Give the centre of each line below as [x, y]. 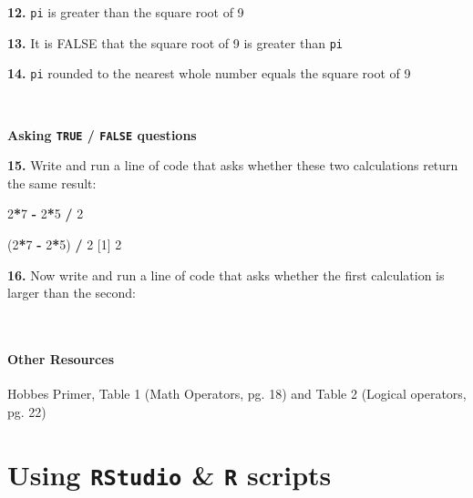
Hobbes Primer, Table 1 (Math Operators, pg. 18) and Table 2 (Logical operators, [237, 394]
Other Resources [61, 358]
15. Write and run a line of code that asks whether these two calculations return [233, 165]
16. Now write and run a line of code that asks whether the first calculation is [226, 274]
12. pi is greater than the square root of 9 [126, 12]
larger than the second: [72, 293]
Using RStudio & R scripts [170, 474]
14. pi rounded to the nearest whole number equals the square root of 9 [209, 73]
